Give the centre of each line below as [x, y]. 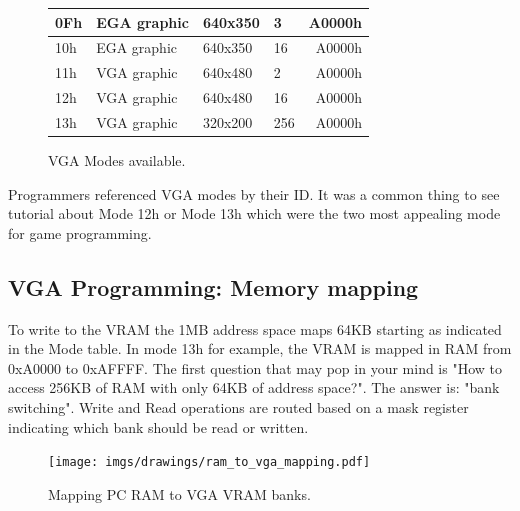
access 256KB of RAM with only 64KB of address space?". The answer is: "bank [254, 387]
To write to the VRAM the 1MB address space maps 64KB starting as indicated [255, 328]
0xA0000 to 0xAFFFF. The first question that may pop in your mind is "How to [255, 367]
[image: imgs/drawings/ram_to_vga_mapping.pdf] [209, 462]
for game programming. [80, 232]
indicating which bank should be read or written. [158, 426]
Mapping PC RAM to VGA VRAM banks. [179, 493]
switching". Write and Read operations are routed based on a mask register [238, 406]
